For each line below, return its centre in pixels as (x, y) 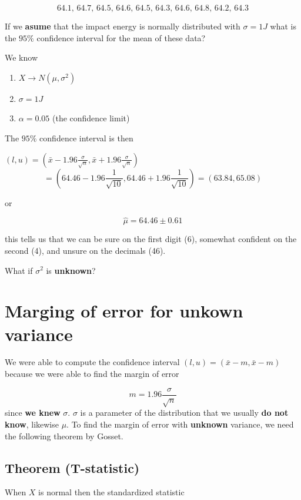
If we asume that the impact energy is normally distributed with (123, 26)
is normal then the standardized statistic (111, 492)
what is (283, 26)
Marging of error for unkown (124, 311)
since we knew (33, 413)
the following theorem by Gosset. (64, 436)
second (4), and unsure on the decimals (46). (85, 250)
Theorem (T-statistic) (72, 467)
